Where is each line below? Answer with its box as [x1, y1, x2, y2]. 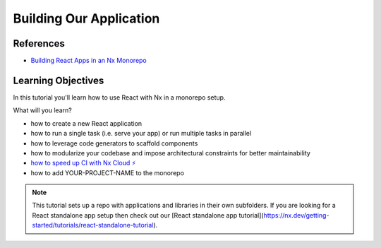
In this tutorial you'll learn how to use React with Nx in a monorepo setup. [13, 93, 226, 102]
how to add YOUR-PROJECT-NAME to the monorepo [30, 168, 185, 177]
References [13, 37, 65, 49]
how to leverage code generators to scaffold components [30, 138, 198, 148]
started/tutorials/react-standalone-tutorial [32, 221, 154, 230]
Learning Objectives [13, 74, 104, 86]
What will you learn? [13, 106, 72, 114]
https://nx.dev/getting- [263, 211, 329, 219]
